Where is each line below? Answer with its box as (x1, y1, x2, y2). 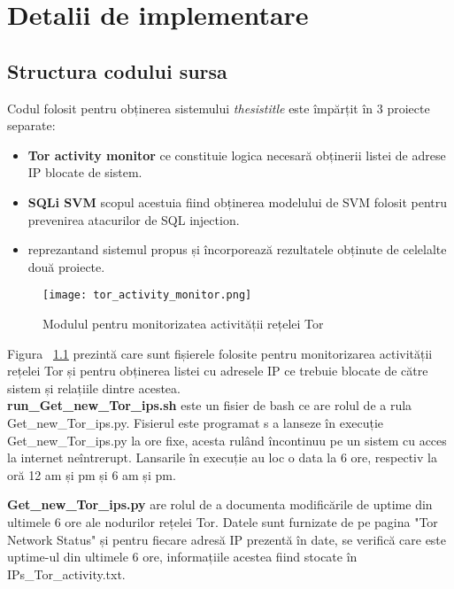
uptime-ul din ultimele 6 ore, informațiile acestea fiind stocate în (7, 547, 358, 566)
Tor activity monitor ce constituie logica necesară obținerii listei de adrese (27, 145, 446, 164)
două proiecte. (27, 257, 105, 275)
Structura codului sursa (7, 57, 227, 84)
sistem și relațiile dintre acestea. (7, 378, 181, 397)
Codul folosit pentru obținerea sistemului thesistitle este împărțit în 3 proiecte (7, 98, 430, 117)
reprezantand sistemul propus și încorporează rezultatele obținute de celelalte (27, 240, 447, 259)
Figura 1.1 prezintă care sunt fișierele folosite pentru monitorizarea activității (7, 344, 433, 362)
